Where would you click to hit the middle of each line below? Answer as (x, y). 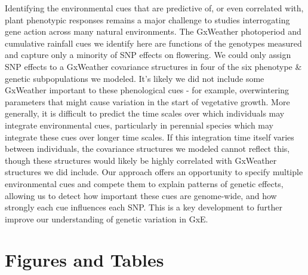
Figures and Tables (84, 260)
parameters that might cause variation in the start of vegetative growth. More (147, 101)
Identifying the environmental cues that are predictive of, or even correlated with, (154, 8)
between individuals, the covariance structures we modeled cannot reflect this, (147, 149)
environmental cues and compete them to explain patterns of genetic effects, (144, 183)
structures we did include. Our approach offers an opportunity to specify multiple (154, 172)
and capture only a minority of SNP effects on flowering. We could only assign (148, 55)
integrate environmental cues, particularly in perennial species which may (139, 125)
